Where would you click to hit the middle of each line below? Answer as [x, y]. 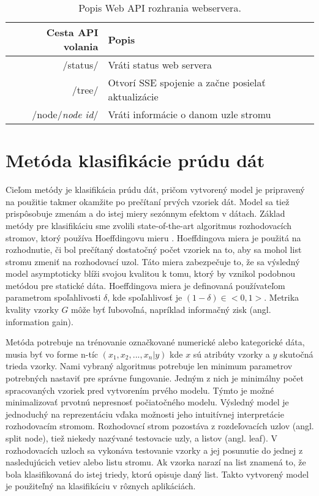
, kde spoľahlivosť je [145, 297]
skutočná [297, 354]
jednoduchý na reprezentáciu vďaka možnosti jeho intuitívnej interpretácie [145, 414]
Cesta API [72, 32]
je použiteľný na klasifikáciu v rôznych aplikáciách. [101, 486]
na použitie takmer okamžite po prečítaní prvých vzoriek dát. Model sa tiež [148, 201]
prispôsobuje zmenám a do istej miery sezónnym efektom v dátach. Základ [145, 213]
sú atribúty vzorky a [231, 354]
